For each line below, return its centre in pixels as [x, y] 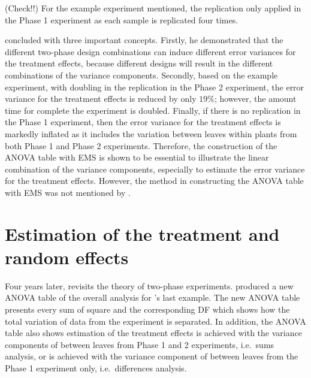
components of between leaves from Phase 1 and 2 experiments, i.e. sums [140, 344]
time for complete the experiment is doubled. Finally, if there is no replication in [153, 110]
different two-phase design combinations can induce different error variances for [150, 51]
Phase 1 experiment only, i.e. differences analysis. [96, 368]
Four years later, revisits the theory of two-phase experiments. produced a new [149, 285]
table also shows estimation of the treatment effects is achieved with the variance [153, 333]
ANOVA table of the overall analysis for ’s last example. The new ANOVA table [153, 297]
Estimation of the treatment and [142, 233]
